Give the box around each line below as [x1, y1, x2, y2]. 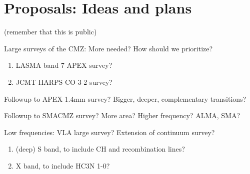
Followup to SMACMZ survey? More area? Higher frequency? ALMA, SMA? [4, 110, 240, 121]
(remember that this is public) [4, 26, 97, 37]
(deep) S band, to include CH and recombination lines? [15, 144, 185, 154]
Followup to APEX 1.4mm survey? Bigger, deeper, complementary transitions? [4, 93, 246, 104]
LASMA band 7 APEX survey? [15, 60, 112, 70]
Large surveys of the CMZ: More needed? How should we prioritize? [4, 43, 213, 53]
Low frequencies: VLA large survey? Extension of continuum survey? [4, 127, 215, 137]
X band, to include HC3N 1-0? [15, 160, 110, 171]
